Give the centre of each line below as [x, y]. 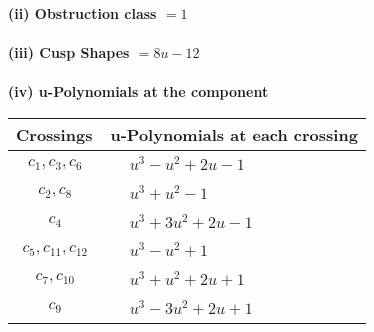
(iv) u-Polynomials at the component [138, 91]
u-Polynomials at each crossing [234, 134]
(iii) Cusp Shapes [69, 52]
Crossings [54, 134]
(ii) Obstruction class [82, 13]
